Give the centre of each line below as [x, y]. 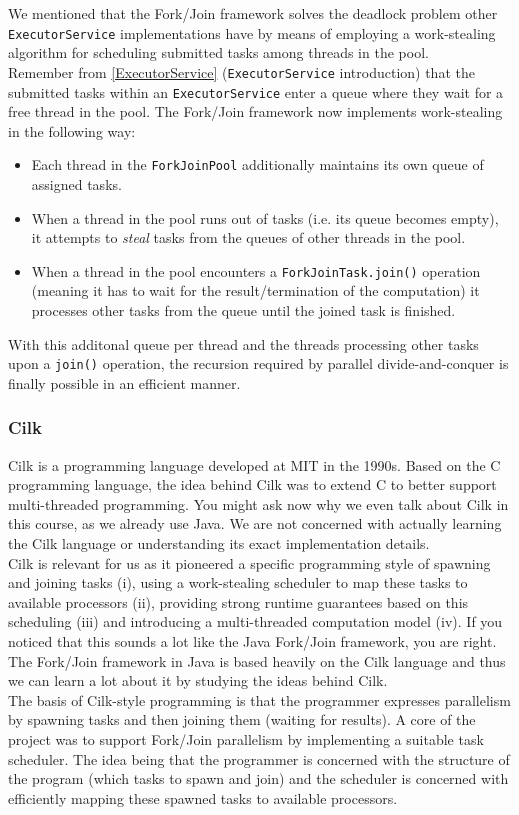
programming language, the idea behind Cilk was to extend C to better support [252, 484]
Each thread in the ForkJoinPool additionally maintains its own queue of [257, 164]
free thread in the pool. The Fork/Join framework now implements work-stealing [255, 111]
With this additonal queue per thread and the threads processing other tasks [243, 343]
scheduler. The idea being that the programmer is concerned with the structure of [259, 758]
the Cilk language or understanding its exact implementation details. [219, 543]
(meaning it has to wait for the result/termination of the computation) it [255, 290]
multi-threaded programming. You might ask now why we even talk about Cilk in [258, 503]
